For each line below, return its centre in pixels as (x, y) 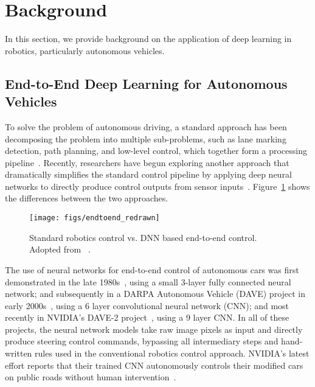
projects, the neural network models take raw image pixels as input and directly (154, 329)
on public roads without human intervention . (91, 377)
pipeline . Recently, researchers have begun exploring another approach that (147, 162)
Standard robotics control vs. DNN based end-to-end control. (143, 237)
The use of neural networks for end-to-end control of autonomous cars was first (152, 269)
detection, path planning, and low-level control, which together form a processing (156, 151)
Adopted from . (60, 249)
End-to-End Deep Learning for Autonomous (146, 83)
